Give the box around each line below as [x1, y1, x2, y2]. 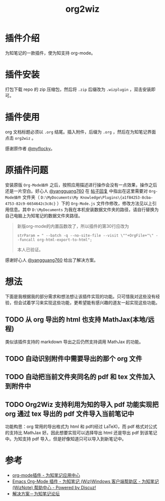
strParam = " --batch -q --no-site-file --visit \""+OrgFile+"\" [17, 233, 154, 238]
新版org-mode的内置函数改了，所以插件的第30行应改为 [17, 223, 129, 229]
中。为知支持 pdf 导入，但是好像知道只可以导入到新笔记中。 [5, 436, 127, 442]
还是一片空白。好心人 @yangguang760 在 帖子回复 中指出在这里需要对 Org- [5, 188, 158, 194]
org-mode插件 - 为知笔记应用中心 [12, 472, 80, 478]
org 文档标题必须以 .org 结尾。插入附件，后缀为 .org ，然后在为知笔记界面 [5, 129, 156, 135]
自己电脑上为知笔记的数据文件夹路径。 [5, 213, 82, 218]
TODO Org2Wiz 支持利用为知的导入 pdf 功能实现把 [5, 400, 159, 409]
